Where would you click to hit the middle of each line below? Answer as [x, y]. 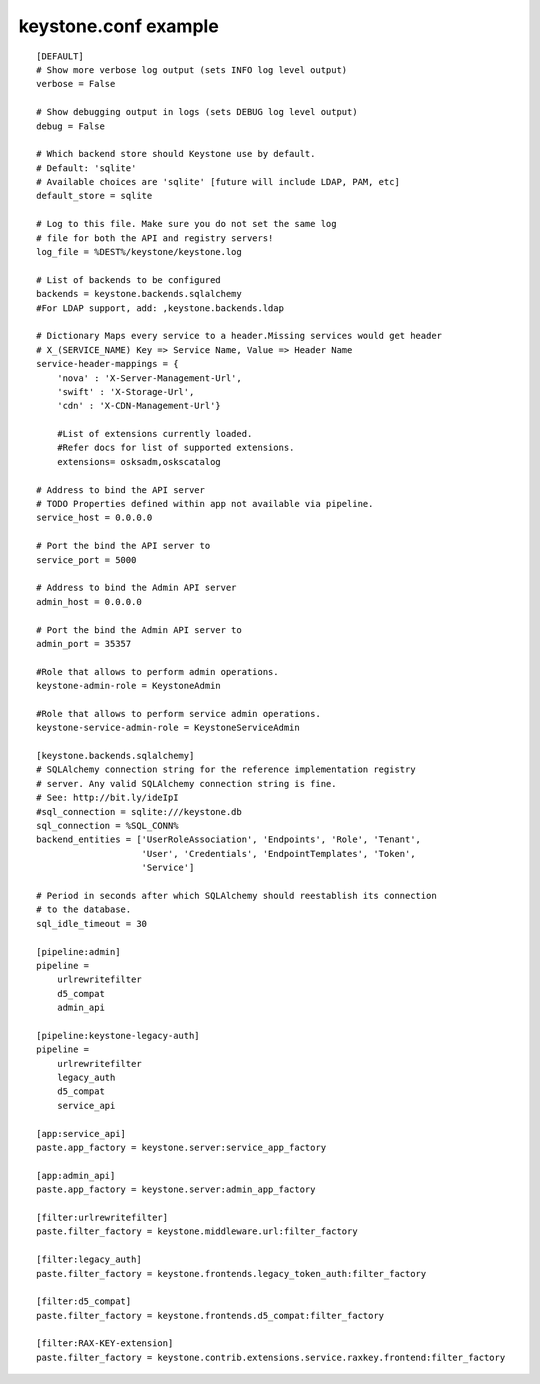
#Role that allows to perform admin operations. [157, 671]
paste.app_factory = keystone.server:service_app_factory [181, 1148]
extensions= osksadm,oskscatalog [139, 461]
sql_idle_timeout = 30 [92, 923]
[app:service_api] [81, 1133]
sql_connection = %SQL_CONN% [107, 826]
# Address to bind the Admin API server [136, 588]
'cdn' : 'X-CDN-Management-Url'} [139, 406]
